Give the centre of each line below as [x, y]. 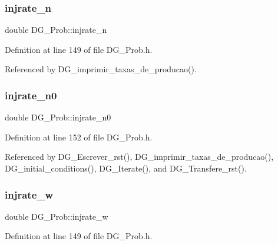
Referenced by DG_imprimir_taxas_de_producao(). [101, 69]
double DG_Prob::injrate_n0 [58, 117]
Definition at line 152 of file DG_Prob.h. [79, 137]
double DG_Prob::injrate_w [57, 216]
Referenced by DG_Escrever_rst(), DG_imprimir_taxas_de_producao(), [139, 157]
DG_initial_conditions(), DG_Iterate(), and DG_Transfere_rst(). [126, 168]
